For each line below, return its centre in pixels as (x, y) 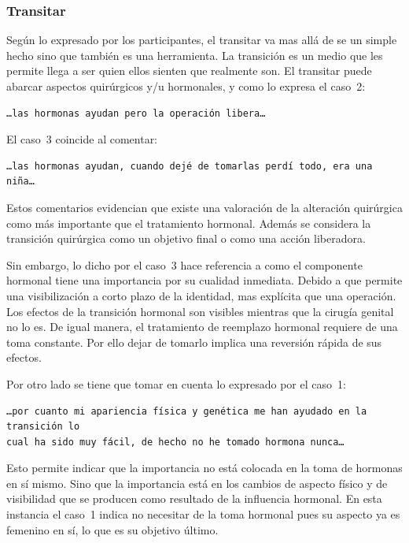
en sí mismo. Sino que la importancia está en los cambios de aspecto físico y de (197, 483)
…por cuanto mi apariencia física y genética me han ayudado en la (187, 411)
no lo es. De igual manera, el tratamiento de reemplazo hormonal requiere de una (202, 327)
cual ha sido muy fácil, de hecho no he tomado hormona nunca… (175, 442)
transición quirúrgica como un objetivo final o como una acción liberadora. (186, 238)
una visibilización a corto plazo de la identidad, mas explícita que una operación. (201, 295)
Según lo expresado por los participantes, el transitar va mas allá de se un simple (202, 40)
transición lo (43, 427)
